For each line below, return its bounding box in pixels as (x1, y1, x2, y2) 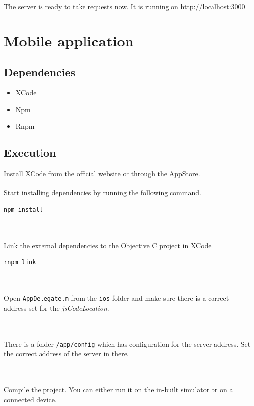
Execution (4, 145, 56, 160)
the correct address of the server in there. (4, 348, 129, 359)
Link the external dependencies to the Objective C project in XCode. (4, 240, 213, 250)
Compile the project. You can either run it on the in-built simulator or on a (4, 384, 233, 394)
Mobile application (4, 30, 134, 50)
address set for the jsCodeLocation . (4, 302, 109, 313)
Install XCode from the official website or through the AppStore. (4, 168, 200, 179)
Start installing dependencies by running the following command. (4, 187, 201, 198)
